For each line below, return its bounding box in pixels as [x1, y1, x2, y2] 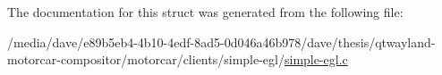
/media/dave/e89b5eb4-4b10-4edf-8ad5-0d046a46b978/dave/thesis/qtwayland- [7, 32, 436, 51]
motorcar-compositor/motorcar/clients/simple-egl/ [7, 50, 285, 69]
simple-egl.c [284, 50, 348, 69]
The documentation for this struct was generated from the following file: [7, 3, 404, 21]
